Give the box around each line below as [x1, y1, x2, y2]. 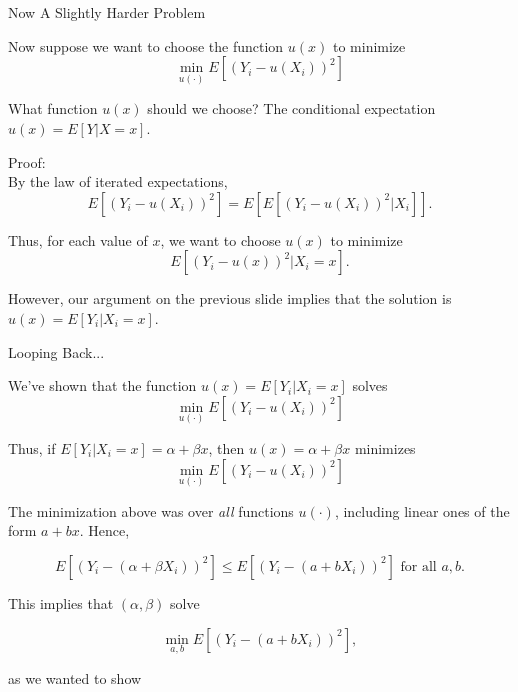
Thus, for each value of [8, 229, 148, 250]
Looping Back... [8, 341, 105, 362]
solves [352, 375, 388, 396]
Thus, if [8, 437, 56, 458]
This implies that [8, 592, 114, 613]
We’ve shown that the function [8, 375, 197, 396]
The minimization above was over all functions [8, 500, 294, 521]
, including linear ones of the [334, 500, 510, 521]
